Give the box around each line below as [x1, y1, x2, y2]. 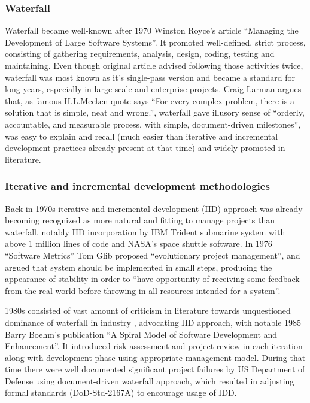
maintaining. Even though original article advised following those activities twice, [5, 59, 303, 71]
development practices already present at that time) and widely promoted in [5, 141, 285, 154]
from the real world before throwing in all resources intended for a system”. [5, 284, 281, 296]
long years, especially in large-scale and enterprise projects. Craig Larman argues [5, 83, 302, 95]
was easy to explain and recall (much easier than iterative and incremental [5, 129, 278, 142]
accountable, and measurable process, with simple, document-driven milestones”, [5, 117, 301, 130]
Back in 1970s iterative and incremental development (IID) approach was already [5, 202, 303, 214]
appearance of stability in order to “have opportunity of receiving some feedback [5, 272, 300, 285]
